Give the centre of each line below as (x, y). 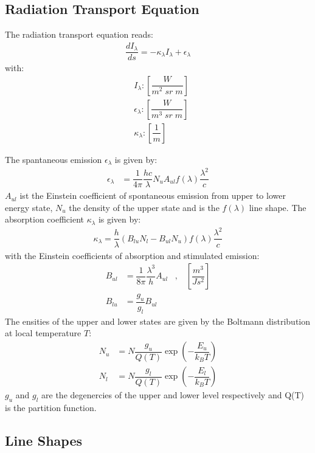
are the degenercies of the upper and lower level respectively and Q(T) (173, 395)
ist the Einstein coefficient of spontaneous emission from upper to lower (153, 195)
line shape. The (278, 207)
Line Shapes (44, 440)
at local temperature (43, 333)
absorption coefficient (45, 219)
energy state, (29, 207)
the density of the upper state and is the (144, 207)
